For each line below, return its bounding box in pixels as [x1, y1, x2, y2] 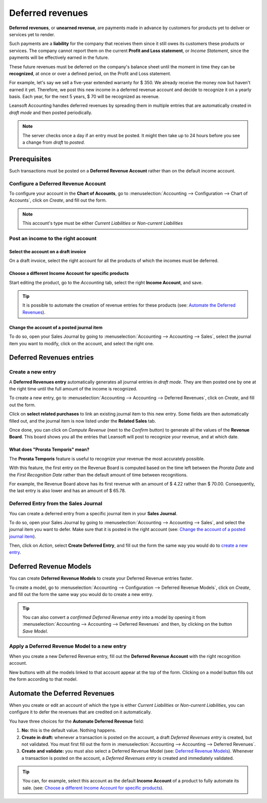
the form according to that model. [9, 676, 78, 682]
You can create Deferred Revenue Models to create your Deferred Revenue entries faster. [9, 575, 193, 582]
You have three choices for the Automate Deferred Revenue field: [9, 718, 144, 724]
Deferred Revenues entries [9, 353, 94, 362]
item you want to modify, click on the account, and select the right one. [9, 340, 154, 346]
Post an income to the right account [9, 235, 97, 242]
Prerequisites [9, 155, 51, 163]
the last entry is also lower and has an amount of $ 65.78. [9, 488, 126, 494]
